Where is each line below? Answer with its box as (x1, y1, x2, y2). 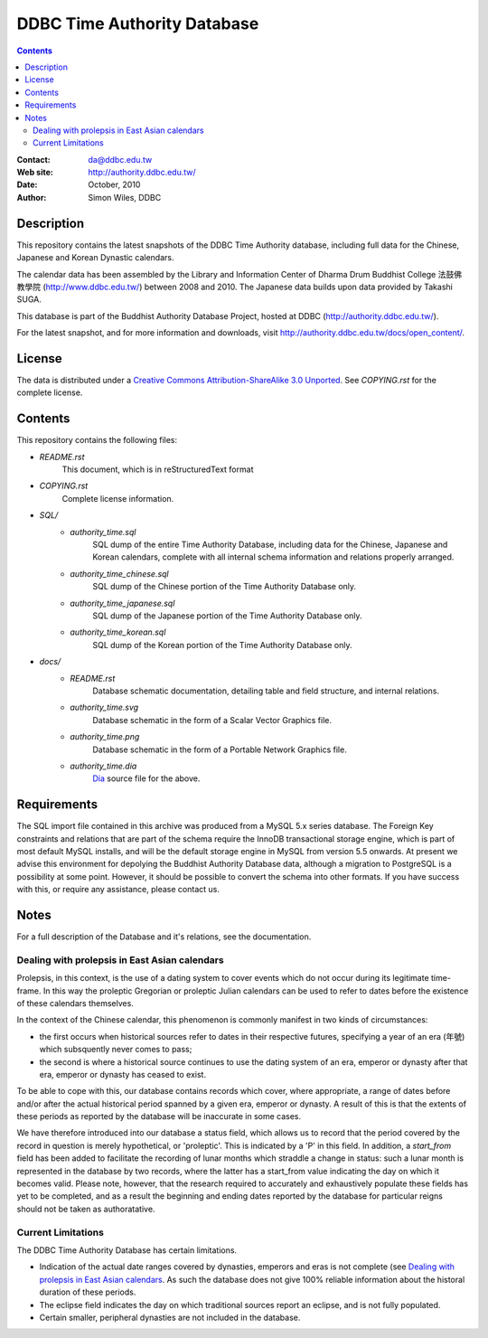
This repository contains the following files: (16, 435, 178, 446)
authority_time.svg (70, 702, 139, 713)
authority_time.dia (70, 760, 137, 771)
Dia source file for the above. (92, 773, 201, 784)
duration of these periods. (39, 1286, 136, 1297)
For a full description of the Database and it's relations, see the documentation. (16, 931, 312, 942)
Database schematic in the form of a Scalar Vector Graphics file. (92, 714, 333, 725)
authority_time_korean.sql (70, 627, 166, 637)
